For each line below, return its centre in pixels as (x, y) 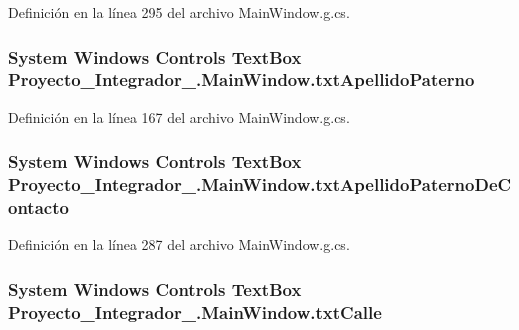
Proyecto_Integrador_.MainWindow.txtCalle (195, 311)
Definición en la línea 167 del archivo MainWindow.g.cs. (179, 116)
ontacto (38, 207)
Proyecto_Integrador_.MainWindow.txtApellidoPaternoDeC (260, 184)
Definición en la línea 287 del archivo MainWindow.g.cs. (179, 244)
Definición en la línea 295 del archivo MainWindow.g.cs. (179, 12)
